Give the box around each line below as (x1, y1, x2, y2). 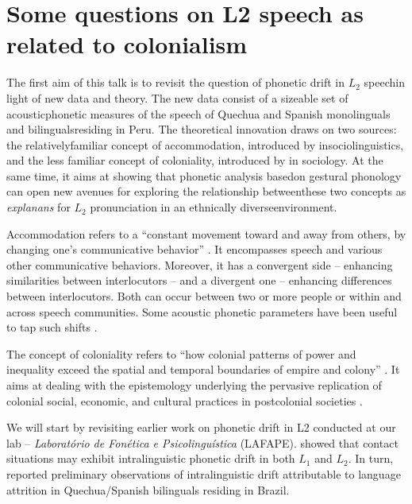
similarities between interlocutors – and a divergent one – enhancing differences (6, 272, 392, 289)
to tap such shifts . (6, 319, 98, 335)
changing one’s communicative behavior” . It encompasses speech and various (6, 241, 383, 258)
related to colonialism (6, 28, 248, 60)
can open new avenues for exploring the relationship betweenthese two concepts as (6, 183, 406, 200)
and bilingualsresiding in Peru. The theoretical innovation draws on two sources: (6, 121, 397, 138)
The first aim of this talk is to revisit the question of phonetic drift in (6, 74, 345, 91)
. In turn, (348, 450, 394, 467)
